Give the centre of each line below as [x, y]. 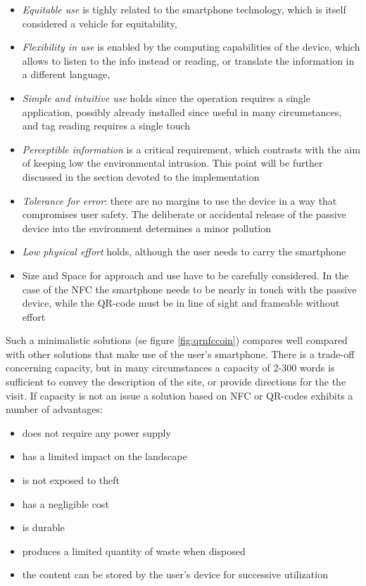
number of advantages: [54, 409]
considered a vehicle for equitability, [100, 23]
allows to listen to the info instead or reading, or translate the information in [188, 60]
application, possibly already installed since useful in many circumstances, [182, 112]
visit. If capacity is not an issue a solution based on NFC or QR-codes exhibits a [179, 395]
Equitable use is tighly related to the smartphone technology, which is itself [184, 9]
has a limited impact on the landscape [105, 456]
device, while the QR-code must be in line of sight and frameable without [181, 303]
